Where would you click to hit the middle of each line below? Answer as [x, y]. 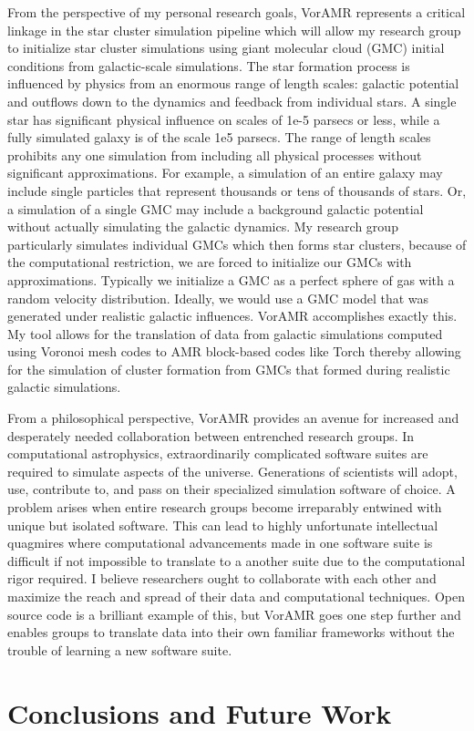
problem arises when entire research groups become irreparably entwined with [225, 507]
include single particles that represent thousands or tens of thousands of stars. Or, [237, 190]
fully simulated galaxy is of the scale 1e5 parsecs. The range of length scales [219, 137]
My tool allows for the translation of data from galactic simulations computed [225, 333]
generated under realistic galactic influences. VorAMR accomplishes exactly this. [232, 316]
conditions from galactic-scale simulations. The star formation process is [209, 65]
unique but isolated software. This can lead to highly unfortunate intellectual [223, 525]
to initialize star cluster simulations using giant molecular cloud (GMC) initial [226, 48]
